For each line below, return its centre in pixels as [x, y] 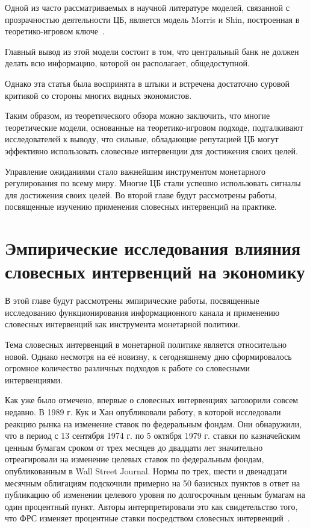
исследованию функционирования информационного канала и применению [142, 312]
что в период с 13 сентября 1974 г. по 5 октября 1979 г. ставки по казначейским [153, 435]
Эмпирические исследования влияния [153, 248]
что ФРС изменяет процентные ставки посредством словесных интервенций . [147, 518]
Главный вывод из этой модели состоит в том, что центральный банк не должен [152, 51]
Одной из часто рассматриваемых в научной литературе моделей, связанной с [147, 7]
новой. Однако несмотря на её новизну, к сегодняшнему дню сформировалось [148, 356]
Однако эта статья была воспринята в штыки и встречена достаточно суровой [147, 83]
